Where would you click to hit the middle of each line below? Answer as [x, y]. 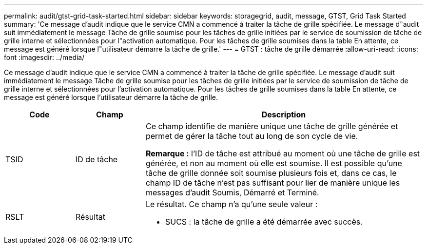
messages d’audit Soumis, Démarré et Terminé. [232, 192]
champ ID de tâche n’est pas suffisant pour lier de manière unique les [273, 183]
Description [284, 114]
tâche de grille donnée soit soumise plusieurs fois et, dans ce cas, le [271, 173]
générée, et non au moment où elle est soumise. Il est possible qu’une [274, 163]
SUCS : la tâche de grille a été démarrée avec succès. [264, 222]
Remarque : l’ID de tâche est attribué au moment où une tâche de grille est [283, 153]
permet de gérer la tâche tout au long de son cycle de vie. [252, 136]
